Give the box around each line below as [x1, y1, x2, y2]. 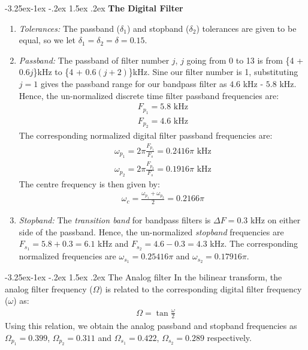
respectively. [207, 331, 252, 343]
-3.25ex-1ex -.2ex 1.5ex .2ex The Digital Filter [5, 2, 183, 14]
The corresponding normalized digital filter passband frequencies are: [19, 129, 273, 142]
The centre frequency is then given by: [19, 177, 160, 190]
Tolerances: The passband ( [19, 22, 120, 34]
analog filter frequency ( [5, 282, 93, 295]
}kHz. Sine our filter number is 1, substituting [128, 65, 298, 78]
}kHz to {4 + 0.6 [33, 65, 96, 78]
